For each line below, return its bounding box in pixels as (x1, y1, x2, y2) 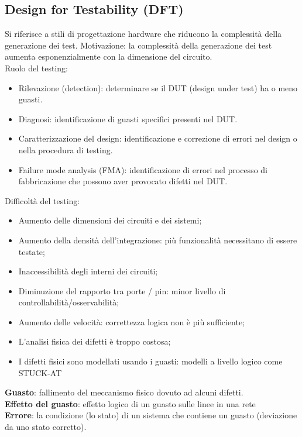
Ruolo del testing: (5, 61, 68, 74)
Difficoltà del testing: (5, 194, 80, 207)
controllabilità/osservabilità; (18, 296, 119, 308)
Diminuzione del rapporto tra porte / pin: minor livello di (18, 284, 226, 297)
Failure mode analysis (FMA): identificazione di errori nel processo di (18, 163, 267, 176)
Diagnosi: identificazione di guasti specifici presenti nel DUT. (18, 112, 238, 125)
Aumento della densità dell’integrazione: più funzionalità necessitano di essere (18, 233, 297, 246)
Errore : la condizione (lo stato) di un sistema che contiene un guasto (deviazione (5, 409, 297, 421)
